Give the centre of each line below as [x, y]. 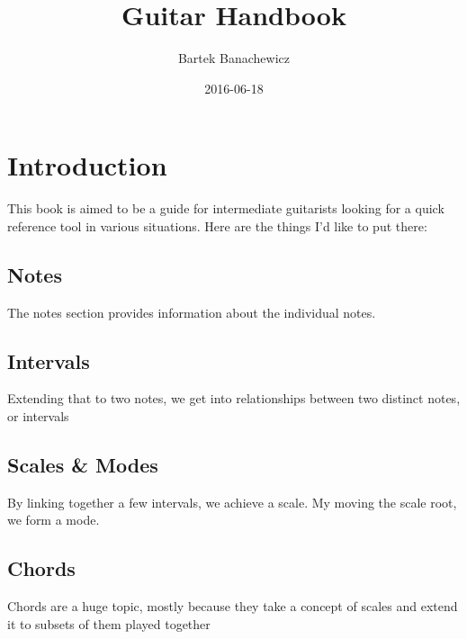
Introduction [87, 165]
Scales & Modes [83, 465]
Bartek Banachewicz [234, 58]
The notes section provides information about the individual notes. [192, 312]
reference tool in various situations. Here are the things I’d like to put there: [217, 225]
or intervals [38, 416]
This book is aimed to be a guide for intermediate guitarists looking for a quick [226, 208]
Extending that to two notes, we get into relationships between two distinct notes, [234, 398]
